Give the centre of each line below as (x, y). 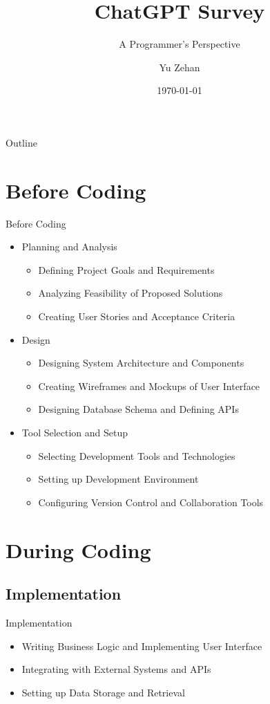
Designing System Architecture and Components (141, 363)
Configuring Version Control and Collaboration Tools (151, 502)
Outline (21, 142)
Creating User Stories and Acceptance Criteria (137, 316)
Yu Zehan (180, 67)
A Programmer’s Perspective (180, 44)
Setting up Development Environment (118, 479)
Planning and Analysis (69, 247)
